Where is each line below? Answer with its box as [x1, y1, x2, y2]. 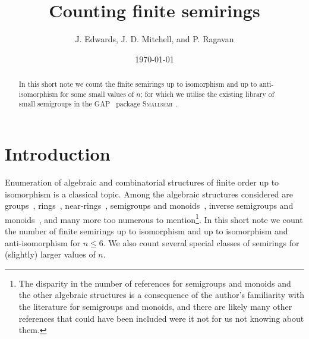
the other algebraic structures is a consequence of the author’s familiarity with [18, 288, 304, 301]
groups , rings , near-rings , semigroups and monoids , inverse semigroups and [5, 199, 294, 212]
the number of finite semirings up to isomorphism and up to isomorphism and [5, 225, 288, 237]
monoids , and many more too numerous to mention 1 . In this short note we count [5, 211, 303, 225]
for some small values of [60, 89, 134, 99]
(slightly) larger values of [5, 248, 96, 260]
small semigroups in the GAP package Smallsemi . [18, 99, 178, 109]
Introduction [5, 142, 111, 166]
